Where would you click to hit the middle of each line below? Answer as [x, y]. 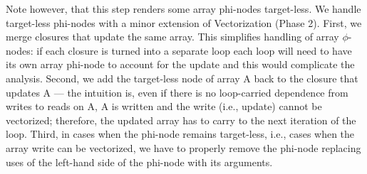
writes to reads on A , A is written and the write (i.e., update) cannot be [164, 106]
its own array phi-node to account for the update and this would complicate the [180, 64]
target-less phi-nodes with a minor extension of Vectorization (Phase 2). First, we [184, 22]
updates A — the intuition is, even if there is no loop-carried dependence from [177, 92]
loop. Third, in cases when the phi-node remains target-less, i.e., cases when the [180, 134]
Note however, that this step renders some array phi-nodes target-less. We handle [183, 9]
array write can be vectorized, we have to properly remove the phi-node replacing [183, 147]
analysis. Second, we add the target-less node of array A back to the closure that [182, 78]
